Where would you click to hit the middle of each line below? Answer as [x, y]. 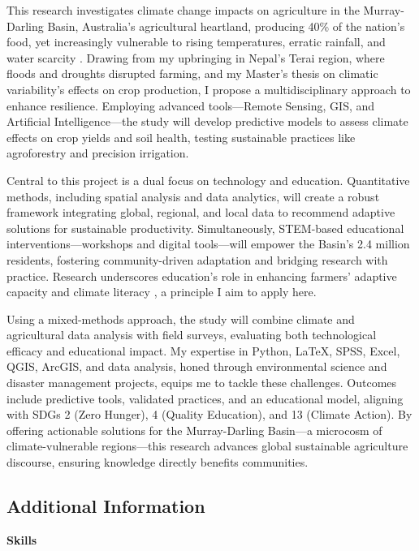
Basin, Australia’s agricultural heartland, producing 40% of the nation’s [226, 26]
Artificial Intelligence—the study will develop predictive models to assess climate [207, 121]
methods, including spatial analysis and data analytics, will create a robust [193, 196]
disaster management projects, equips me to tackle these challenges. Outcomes [202, 383]
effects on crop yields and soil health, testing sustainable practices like [181, 137]
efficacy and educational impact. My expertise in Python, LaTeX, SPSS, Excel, [203, 350]
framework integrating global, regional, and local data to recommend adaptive [201, 212]
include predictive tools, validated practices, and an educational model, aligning [205, 398]
